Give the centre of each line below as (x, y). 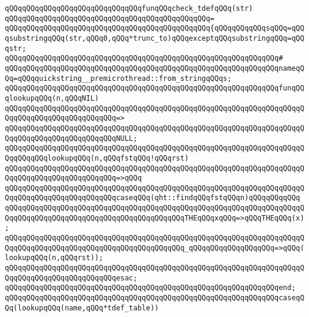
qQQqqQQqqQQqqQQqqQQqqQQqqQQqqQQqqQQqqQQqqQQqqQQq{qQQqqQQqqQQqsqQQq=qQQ (155, 28)
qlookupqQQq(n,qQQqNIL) (52, 98)
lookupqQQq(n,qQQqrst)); (54, 258)
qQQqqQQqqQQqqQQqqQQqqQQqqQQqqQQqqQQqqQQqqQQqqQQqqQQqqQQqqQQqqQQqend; (150, 288)
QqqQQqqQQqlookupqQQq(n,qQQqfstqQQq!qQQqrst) (97, 158)
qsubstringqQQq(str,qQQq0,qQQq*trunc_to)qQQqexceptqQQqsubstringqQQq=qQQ (155, 38)
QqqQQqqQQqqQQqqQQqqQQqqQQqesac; (71, 278)
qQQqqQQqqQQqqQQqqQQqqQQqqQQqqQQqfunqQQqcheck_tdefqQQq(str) (129, 8)
